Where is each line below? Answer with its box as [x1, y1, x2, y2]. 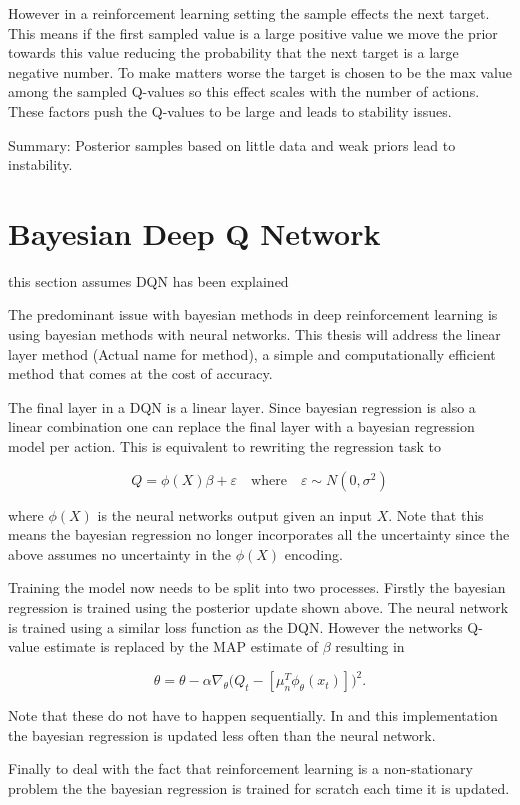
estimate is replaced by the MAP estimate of [44, 636, 318, 657]
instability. [8, 154, 73, 175]
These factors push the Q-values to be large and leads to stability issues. [8, 100, 452, 121]
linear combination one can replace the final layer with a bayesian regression [8, 416, 475, 437]
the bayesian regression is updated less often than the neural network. [8, 724, 436, 745]
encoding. [284, 543, 343, 564]
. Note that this [388, 504, 484, 525]
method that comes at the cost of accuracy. [8, 363, 273, 384]
